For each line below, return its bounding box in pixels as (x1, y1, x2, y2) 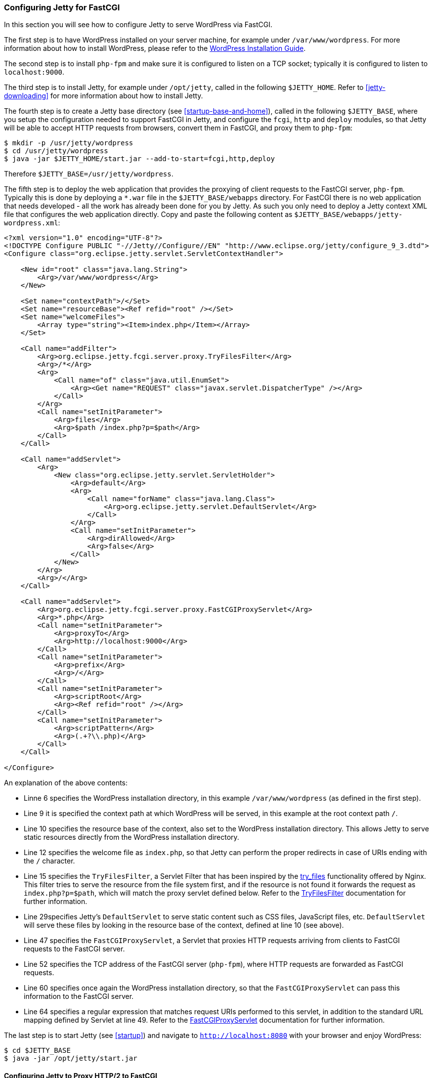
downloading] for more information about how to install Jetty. (4, 91, 203, 100)
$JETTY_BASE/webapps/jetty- (294, 211, 403, 219)
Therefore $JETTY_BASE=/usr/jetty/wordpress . (4, 170, 173, 178)
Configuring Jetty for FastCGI (4, 2, 120, 12)
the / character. (24, 857, 75, 865)
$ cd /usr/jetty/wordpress (4, 147, 108, 155)
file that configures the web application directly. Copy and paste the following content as (4, 210, 293, 219)
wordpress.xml (4, 219, 58, 227)
